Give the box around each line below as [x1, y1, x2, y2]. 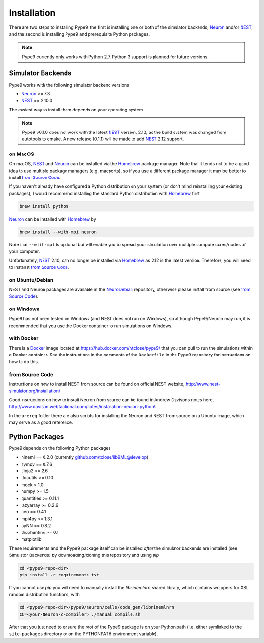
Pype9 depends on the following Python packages [9, 445, 111, 451]
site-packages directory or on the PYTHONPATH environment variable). [9, 631, 158, 637]
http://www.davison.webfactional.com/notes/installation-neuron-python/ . [9, 404, 156, 410]
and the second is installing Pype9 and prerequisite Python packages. [9, 31, 150, 37]
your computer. [9, 248, 40, 254]
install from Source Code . [9, 174, 61, 180]
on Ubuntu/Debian [9, 276, 54, 283]
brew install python [19, 203, 68, 209]
